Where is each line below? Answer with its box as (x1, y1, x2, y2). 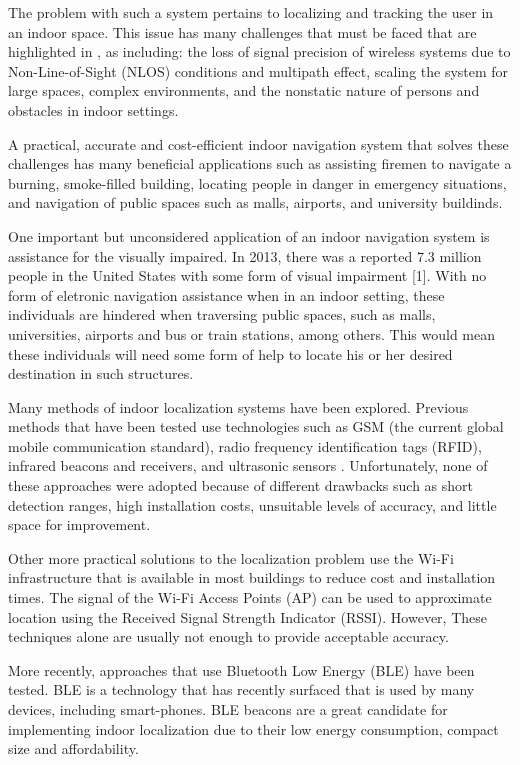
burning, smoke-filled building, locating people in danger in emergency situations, (8, 172, 507, 193)
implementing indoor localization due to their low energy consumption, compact (8, 718, 499, 739)
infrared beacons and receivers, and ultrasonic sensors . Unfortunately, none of (8, 455, 488, 476)
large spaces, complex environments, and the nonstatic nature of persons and (8, 80, 480, 101)
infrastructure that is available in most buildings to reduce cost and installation (8, 567, 496, 588)
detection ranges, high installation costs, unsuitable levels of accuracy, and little (8, 494, 497, 515)
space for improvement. (8, 514, 151, 535)
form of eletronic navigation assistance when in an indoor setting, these (8, 284, 445, 305)
